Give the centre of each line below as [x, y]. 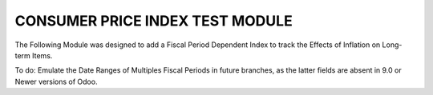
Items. [42, 55]
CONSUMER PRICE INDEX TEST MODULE [154, 21]
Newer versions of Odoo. [56, 81]
